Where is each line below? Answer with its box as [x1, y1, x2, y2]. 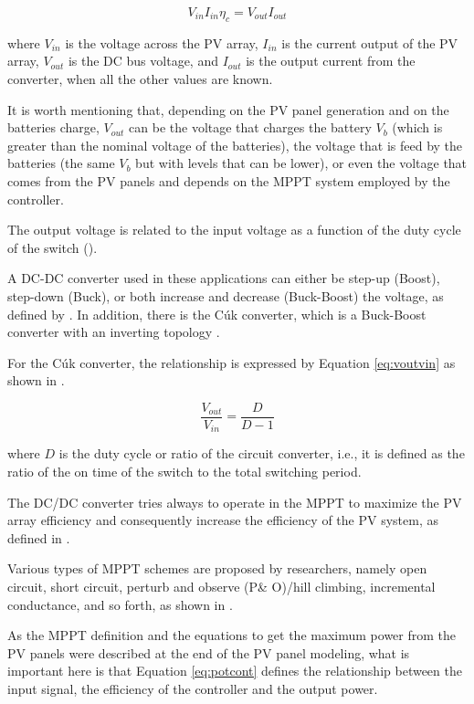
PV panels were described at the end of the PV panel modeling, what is [7, 643, 410, 662]
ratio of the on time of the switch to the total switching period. [7, 462, 362, 480]
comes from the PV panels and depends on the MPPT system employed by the [7, 171, 450, 190]
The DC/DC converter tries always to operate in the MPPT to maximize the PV [7, 492, 462, 511]
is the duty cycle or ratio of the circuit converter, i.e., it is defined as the [58, 444, 465, 463]
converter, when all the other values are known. [7, 68, 273, 88]
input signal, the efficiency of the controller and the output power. [7, 678, 378, 698]
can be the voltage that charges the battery [129, 118, 372, 137]
